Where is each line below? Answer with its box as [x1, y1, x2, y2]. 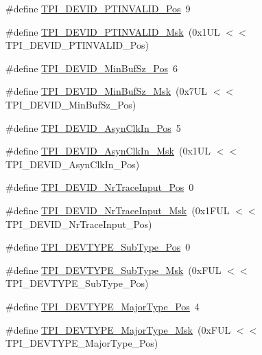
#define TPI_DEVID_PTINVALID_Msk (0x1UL [5, 24, 220, 38]
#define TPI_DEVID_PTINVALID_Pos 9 [5, 1, 191, 15]
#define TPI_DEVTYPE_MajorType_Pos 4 [5, 299, 200, 313]
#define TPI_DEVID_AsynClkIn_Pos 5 [5, 120, 181, 135]
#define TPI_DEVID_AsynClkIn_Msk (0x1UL [5, 144, 211, 158]
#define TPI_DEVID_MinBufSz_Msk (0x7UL [5, 84, 208, 98]
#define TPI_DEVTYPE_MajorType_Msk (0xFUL [5, 322, 231, 336]
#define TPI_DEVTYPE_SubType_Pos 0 [5, 240, 191, 254]
